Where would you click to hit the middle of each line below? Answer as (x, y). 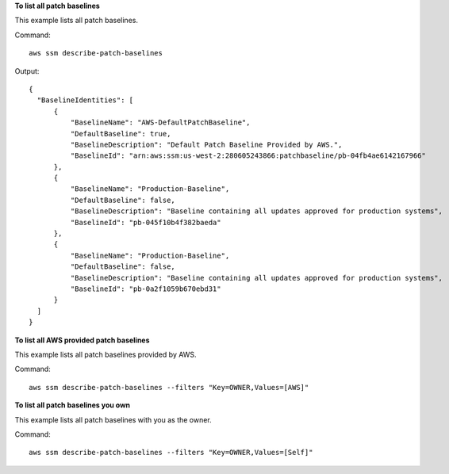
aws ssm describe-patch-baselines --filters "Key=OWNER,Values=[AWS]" (169, 387)
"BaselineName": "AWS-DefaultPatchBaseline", (160, 122)
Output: (27, 71)
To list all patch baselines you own (73, 405)
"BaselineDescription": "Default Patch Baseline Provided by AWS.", (206, 144)
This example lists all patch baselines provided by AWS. (106, 354)
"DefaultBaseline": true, (121, 134)
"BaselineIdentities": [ (85, 100)
